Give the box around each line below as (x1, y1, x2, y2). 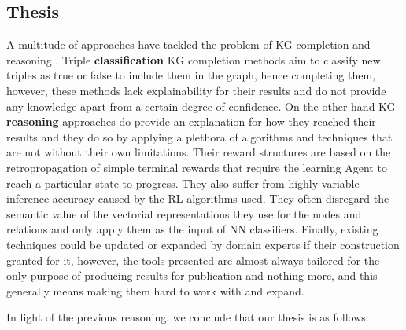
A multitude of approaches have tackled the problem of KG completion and (6, 36, 371, 53)
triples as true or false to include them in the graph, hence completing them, (6, 67, 375, 83)
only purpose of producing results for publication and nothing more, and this (6, 267, 378, 284)
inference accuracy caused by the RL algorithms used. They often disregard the (6, 190, 389, 207)
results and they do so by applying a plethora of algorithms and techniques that (6, 128, 393, 145)
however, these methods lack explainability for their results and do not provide (6, 82, 386, 98)
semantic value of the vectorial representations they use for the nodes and (6, 205, 362, 222)
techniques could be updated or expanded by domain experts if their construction (6, 236, 400, 252)
